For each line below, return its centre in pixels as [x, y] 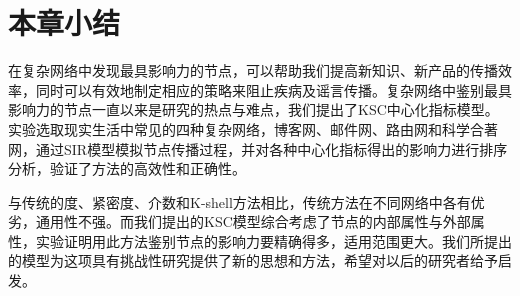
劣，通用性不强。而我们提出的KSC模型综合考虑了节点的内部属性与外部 [239, 221]
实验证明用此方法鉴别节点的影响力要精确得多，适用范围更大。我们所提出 [273, 240]
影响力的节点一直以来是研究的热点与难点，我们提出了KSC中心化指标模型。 [253, 109]
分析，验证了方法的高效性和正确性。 [127, 168]
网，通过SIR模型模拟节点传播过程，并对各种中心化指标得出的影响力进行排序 [258, 148]
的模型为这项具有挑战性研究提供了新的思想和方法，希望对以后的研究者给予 [253, 260]
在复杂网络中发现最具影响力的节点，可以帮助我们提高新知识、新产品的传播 [253, 70]
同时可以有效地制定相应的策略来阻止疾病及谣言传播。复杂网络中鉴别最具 [273, 89]
